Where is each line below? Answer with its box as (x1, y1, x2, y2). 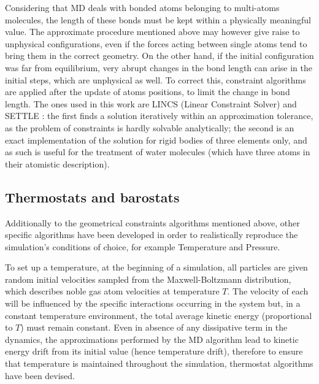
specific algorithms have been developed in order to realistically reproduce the (5, 228, 298, 241)
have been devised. (5, 369, 75, 382)
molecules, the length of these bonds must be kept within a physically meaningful (5, 13, 311, 26)
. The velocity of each (227, 285, 309, 298)
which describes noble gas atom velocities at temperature (5, 285, 220, 298)
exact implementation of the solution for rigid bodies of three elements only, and (5, 133, 307, 146)
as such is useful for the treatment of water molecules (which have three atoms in (5, 145, 310, 158)
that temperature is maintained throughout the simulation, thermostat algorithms (5, 357, 313, 370)
